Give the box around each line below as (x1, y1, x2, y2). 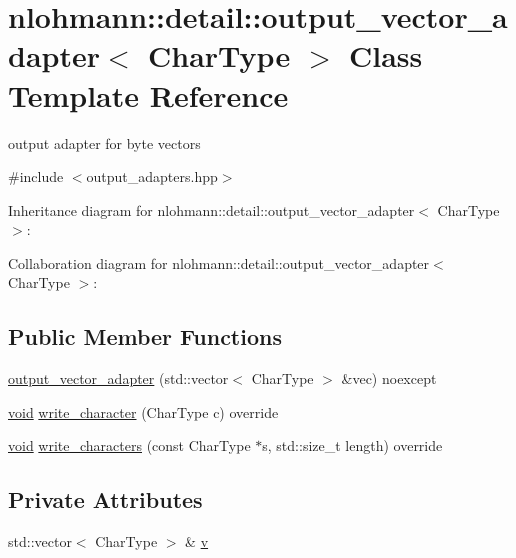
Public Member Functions (8, 321, 282, 352)
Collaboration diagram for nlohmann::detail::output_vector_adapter (8, 252, 430, 273)
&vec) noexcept (341, 368, 437, 389)
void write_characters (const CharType (8, 435, 251, 456)
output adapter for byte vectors (8, 132, 201, 153)
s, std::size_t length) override (262, 435, 443, 456)
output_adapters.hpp (86, 166, 218, 187)
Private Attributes (8, 484, 203, 515)
